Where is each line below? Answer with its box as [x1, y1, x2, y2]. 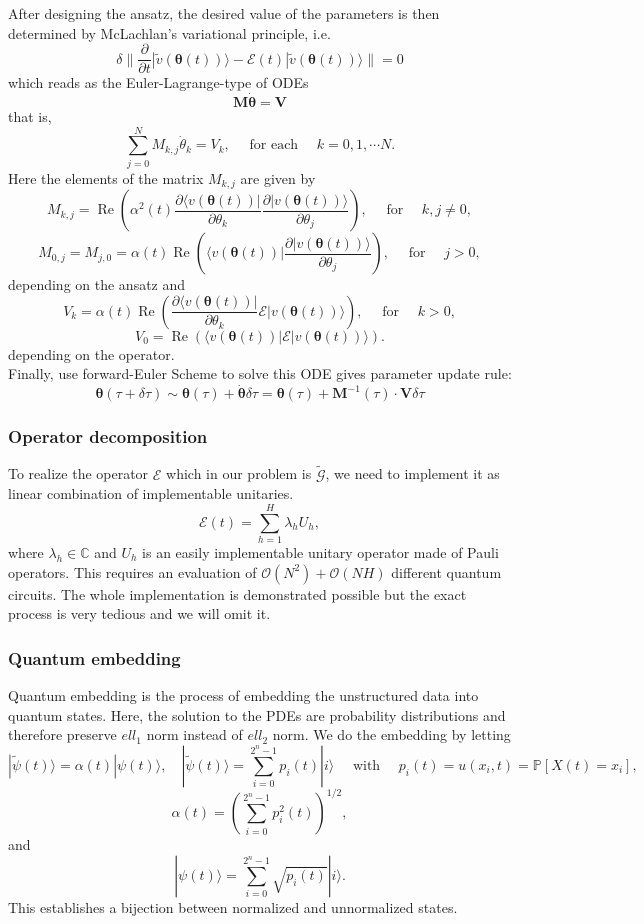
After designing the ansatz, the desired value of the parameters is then [8, 3, 440, 23]
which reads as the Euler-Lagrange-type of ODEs [8, 72, 309, 93]
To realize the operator [8, 463, 149, 484]
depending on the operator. [8, 343, 175, 364]
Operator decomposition [8, 424, 208, 449]
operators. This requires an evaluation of [8, 561, 257, 582]
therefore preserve [8, 724, 117, 745]
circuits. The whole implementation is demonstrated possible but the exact [8, 583, 467, 604]
